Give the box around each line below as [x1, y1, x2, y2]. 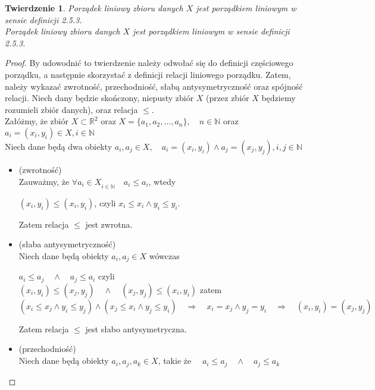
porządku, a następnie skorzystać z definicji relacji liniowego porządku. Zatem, [5, 68, 291, 80]
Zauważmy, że [18, 175, 70, 187]
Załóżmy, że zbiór [5, 115, 69, 127]
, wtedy [148, 175, 176, 187]
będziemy [261, 92, 296, 104]
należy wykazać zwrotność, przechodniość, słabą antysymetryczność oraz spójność [5, 80, 303, 92]
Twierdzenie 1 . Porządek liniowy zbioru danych [5, 2, 183, 14]
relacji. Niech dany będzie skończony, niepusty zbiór [5, 92, 194, 104]
